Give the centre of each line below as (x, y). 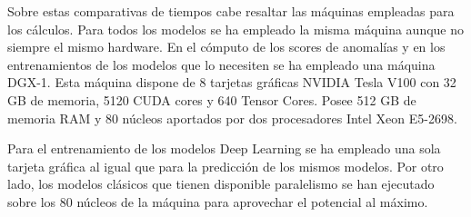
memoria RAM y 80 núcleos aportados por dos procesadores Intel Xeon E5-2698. (232, 118)
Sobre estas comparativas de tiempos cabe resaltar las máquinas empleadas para (231, 11)
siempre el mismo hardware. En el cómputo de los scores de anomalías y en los (226, 47)
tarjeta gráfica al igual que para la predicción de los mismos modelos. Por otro (225, 166)
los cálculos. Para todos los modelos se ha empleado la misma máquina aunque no (236, 29)
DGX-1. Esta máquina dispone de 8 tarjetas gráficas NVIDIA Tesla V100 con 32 (232, 82)
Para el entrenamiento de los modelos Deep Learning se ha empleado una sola (224, 148)
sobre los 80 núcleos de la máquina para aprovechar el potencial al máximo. (218, 201)
